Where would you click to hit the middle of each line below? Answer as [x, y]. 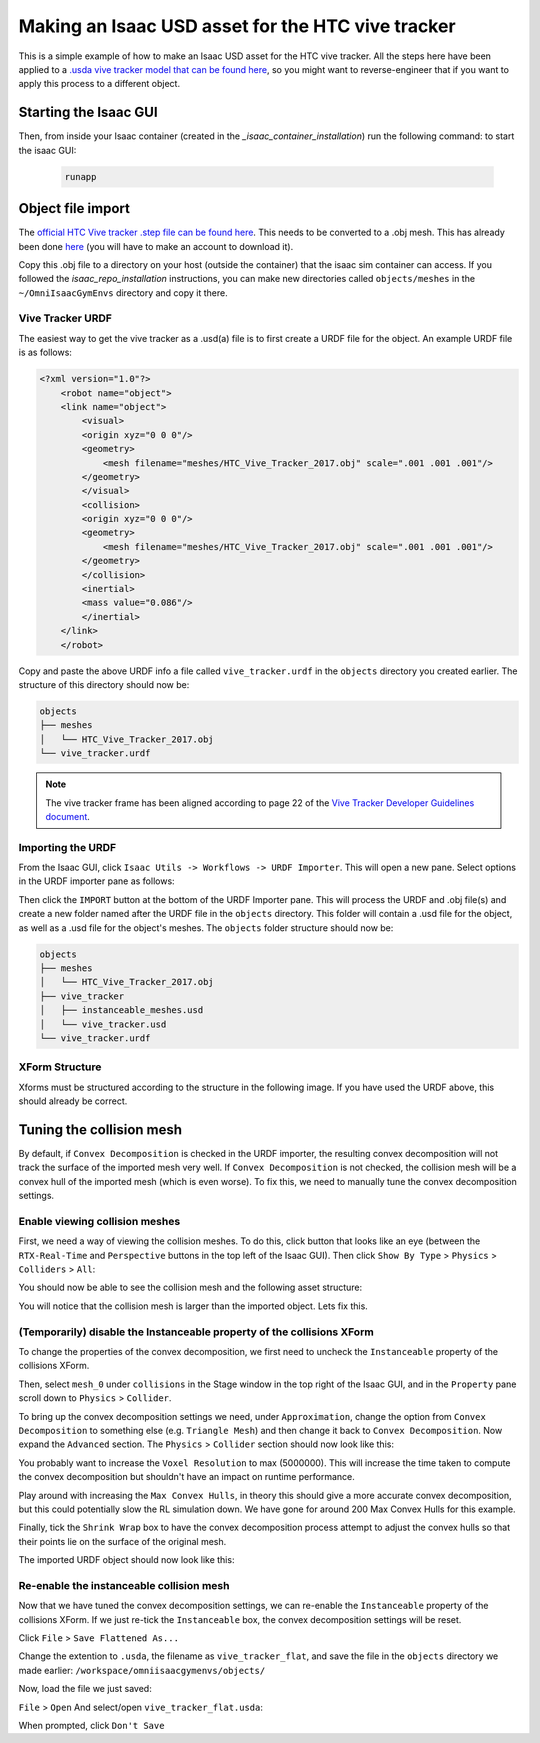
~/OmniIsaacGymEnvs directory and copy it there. [123, 292]
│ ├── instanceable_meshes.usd [121, 1010]
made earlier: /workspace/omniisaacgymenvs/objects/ [142, 1670]
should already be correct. [73, 1101]
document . [67, 816]
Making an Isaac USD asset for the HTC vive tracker [237, 26]
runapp [80, 176]
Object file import [74, 208]
